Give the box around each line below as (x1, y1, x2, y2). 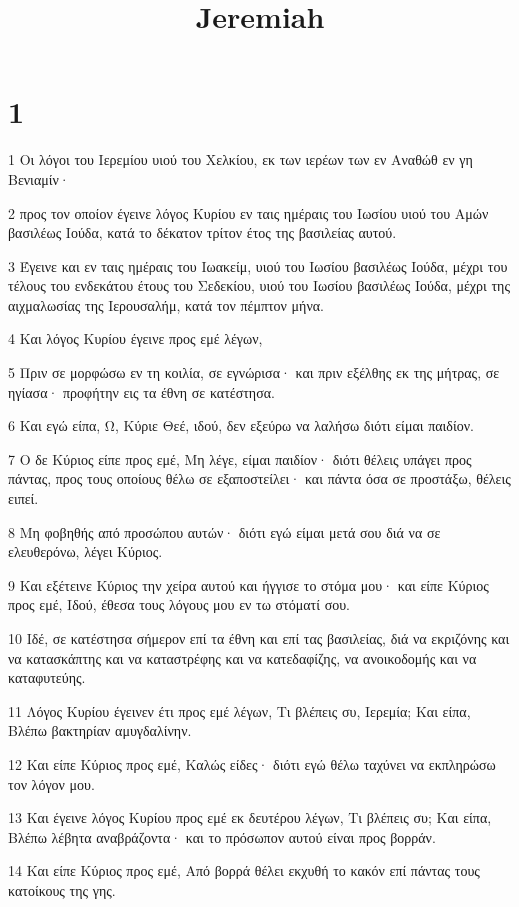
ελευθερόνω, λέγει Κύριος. (8, 541, 163, 562)
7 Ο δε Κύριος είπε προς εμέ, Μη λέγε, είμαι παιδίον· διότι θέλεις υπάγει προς (8, 448, 472, 469)
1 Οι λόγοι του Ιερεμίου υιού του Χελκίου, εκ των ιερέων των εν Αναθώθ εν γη (8, 149, 473, 170)
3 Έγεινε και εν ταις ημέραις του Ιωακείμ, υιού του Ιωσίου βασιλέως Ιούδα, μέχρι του (8, 255, 508, 276)
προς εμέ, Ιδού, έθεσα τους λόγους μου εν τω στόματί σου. (8, 594, 351, 615)
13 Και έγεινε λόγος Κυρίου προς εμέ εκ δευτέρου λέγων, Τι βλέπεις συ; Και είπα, (8, 807, 492, 828)
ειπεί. (8, 488, 39, 509)
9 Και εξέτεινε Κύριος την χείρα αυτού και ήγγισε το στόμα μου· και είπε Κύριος (8, 574, 489, 595)
